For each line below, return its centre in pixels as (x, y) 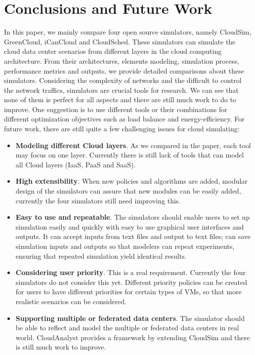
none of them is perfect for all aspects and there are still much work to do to (120, 99)
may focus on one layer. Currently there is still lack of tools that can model (130, 155)
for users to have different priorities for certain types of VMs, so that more (128, 292)
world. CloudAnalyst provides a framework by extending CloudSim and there (133, 337)
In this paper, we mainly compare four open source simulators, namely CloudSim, (128, 32)
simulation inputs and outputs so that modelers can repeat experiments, (125, 246)
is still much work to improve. (61, 347)
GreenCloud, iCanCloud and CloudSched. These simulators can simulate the (120, 41)
